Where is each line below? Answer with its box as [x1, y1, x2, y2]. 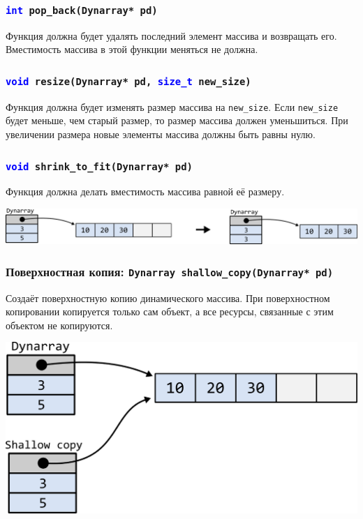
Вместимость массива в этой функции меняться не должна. [6, 42, 258, 57]
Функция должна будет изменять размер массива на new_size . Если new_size [6, 99, 339, 114]
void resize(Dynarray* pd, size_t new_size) [6, 75, 251, 87]
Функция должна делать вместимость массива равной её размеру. [6, 184, 285, 199]
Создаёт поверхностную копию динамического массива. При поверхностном [6, 290, 330, 305]
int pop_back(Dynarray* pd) [6, 4, 158, 16]
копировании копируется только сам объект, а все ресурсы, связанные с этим [6, 304, 334, 319]
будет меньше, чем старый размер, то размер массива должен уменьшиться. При [6, 113, 348, 128]
